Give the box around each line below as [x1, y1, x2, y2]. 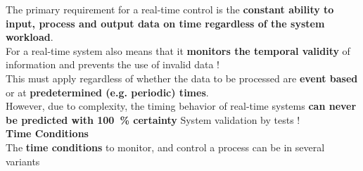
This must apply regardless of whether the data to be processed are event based [6, 70, 358, 85]
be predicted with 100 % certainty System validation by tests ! [6, 112, 300, 127]
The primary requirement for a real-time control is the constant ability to [6, 2, 334, 16]
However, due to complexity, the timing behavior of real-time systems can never [6, 99, 357, 113]
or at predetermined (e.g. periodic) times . [6, 84, 209, 99]
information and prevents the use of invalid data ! [6, 57, 219, 72]
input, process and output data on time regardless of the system [6, 15, 325, 30]
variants [6, 153, 40, 168]
